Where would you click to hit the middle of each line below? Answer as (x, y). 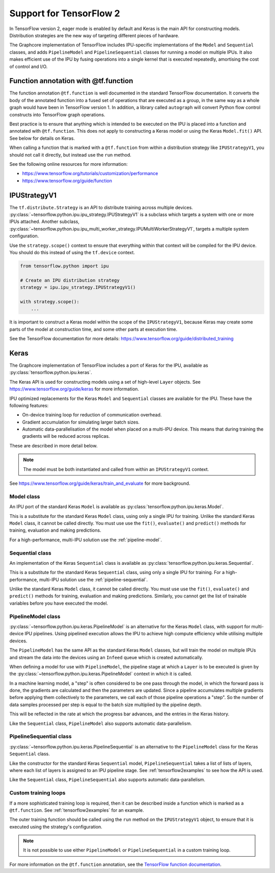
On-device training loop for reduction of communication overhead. (92, 415)
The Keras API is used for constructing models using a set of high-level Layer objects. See (105, 382)
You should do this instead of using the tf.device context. (72, 252)
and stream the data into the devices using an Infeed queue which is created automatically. (106, 657)
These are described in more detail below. (53, 445)
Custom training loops (37, 793)
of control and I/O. (29, 66)
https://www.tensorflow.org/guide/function (67, 181)
